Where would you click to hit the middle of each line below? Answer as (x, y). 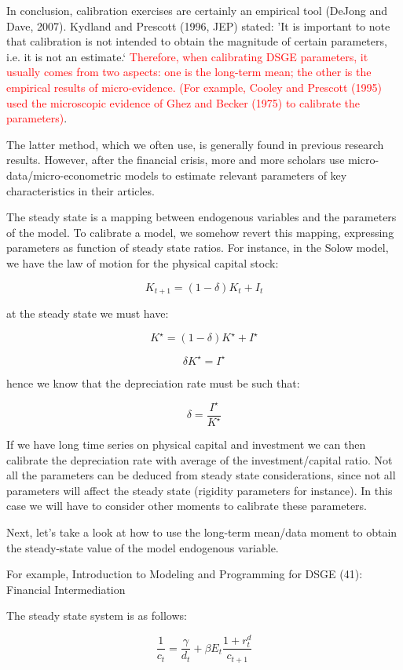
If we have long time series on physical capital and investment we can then (186, 444)
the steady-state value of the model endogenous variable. (143, 547)
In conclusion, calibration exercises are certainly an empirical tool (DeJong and (197, 10)
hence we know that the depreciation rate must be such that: (153, 382)
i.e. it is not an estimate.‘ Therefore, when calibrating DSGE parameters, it (187, 56)
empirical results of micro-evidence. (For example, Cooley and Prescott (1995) (194, 87)
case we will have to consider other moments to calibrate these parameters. (187, 506)
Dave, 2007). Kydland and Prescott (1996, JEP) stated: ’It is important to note (198, 25)
